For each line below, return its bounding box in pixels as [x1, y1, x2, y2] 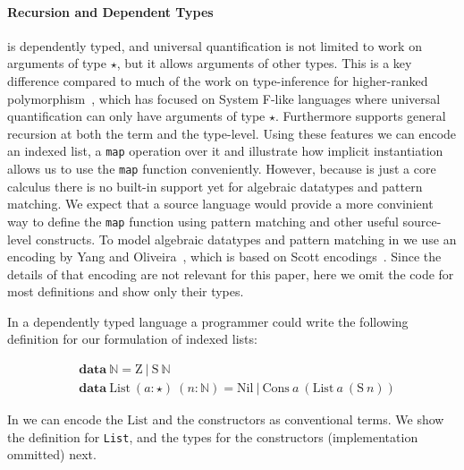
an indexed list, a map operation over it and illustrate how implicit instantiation [7, 141, 443, 160]
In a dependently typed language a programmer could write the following [7, 312, 409, 330]
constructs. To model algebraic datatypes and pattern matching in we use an [35, 229, 457, 248]
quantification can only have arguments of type [7, 107, 266, 125]
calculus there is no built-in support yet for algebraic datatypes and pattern [7, 176, 423, 195]
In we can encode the [7, 410, 123, 429]
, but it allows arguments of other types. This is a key [116, 54, 412, 73]
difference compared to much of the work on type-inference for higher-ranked [7, 71, 428, 90]
